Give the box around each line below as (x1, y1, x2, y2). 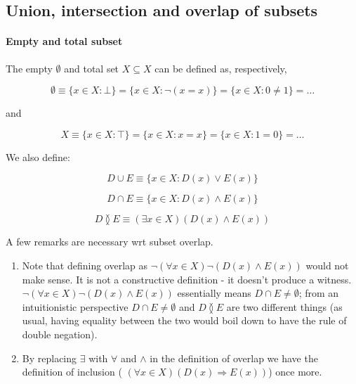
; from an (298, 286, 339, 300)
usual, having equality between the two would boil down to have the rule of (22, 313, 347, 328)
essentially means (177, 286, 251, 300)
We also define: (6, 149, 70, 164)
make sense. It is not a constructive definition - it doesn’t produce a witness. (22, 271, 352, 286)
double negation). (22, 326, 98, 341)
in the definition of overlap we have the (150, 350, 318, 365)
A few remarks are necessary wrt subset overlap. (6, 234, 213, 249)
